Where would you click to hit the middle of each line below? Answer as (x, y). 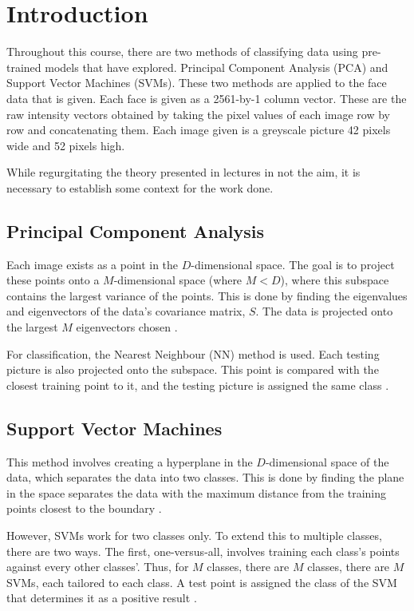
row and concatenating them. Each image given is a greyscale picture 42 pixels (199, 130)
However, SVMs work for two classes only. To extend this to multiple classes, (194, 535)
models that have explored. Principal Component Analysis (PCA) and (217, 67)
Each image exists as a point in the (93, 264)
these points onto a (53, 280)
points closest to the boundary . (84, 508)
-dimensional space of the (327, 461)
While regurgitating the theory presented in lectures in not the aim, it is (183, 172)
